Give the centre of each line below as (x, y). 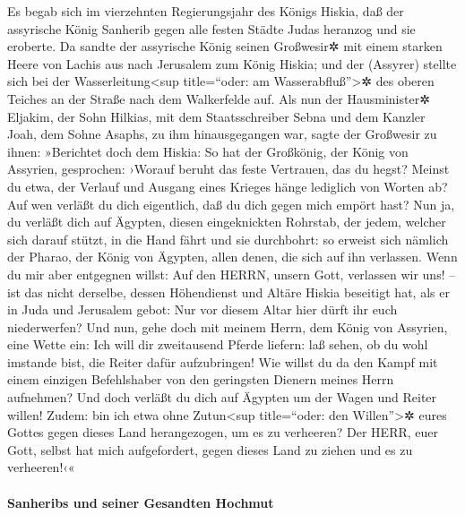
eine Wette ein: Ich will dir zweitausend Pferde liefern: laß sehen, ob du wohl (218, 344)
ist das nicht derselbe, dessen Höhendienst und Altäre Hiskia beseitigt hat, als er (228, 292)
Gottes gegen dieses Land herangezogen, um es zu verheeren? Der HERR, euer (223, 432)
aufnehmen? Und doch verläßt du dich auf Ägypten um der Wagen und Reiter (222, 397)
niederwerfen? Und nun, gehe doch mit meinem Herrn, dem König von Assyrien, (228, 326)
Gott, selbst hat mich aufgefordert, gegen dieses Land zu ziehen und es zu (210, 449)
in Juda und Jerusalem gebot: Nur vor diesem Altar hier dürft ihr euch (202, 309)
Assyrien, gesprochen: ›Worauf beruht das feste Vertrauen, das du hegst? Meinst (228, 169)
